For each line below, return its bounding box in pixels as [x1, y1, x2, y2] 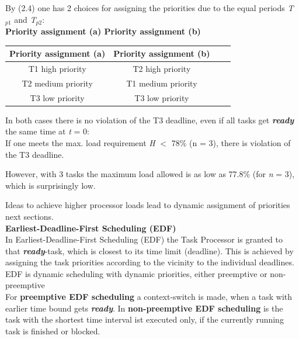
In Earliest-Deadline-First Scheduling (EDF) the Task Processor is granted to [5, 233, 283, 245]
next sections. [5, 210, 54, 222]
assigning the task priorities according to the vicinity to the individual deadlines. [5, 256, 294, 268]
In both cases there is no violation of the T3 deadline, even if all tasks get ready [5, 113, 294, 126]
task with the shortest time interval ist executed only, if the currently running [5, 313, 284, 326]
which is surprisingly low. [5, 179, 96, 191]
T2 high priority [133, 62, 191, 74]
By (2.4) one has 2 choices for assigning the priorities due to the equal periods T [5, 2, 294, 13]
